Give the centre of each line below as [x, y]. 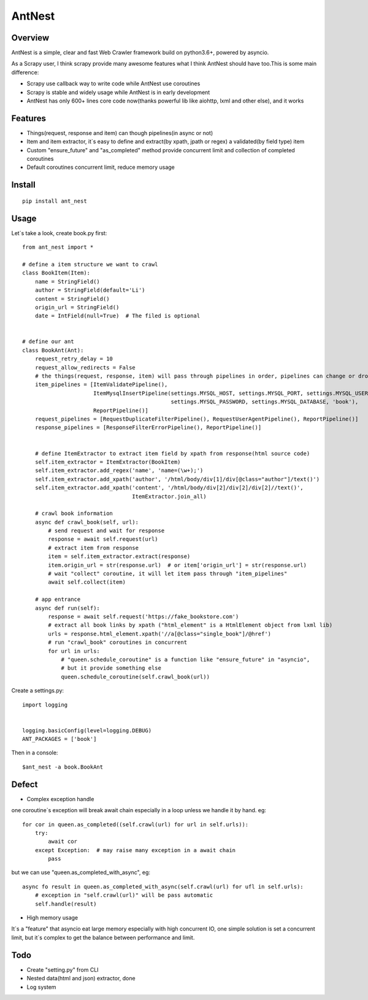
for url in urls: [74, 651]
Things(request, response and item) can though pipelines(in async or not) [120, 133]
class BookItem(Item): [56, 273]
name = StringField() [67, 281]
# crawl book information [74, 514]
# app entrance [58, 599]
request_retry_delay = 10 [74, 359]
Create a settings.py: [38, 691]
